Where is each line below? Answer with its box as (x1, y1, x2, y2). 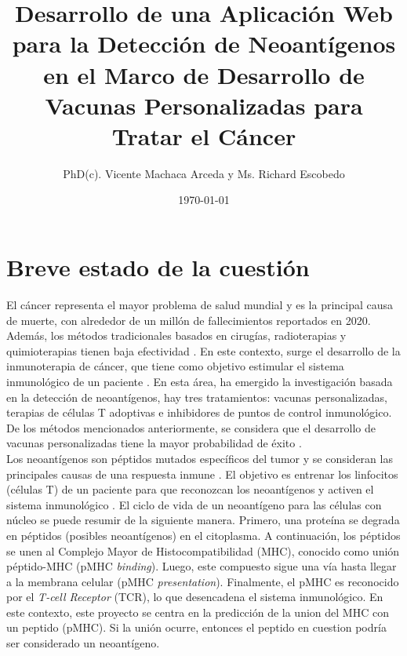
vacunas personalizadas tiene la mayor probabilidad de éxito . (6, 435, 302, 451)
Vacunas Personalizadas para (45, 89, 363, 121)
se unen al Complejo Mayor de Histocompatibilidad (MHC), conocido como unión (6, 542, 400, 559)
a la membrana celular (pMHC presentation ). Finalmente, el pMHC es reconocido (6, 573, 399, 589)
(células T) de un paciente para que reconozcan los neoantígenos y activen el (6, 481, 374, 497)
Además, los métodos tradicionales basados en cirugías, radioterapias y (6, 327, 347, 344)
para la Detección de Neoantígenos (12, 27, 396, 60)
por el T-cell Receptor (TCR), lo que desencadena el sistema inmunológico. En (6, 589, 383, 605)
